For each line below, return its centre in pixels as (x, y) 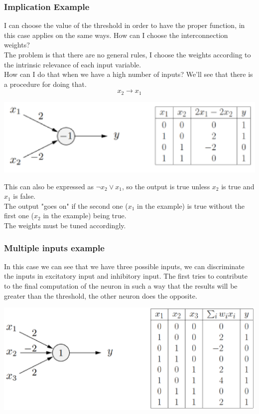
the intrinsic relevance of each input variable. (73, 64)
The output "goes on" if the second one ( (66, 206)
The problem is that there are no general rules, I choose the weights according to (128, 54)
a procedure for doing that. (45, 84)
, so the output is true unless (166, 186)
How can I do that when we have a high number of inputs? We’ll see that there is (129, 74)
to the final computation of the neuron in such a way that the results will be (121, 286)
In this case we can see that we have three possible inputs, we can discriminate (124, 266)
